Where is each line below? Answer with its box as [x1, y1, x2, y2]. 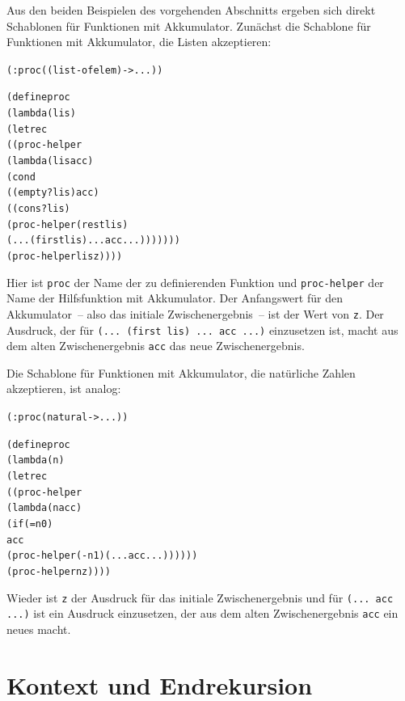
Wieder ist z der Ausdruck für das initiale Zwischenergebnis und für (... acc [6, 589, 394, 606]
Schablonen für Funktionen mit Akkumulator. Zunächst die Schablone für [6, 17, 371, 34]
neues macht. [6, 620, 71, 637]
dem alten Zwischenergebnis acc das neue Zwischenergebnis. [6, 337, 305, 354]
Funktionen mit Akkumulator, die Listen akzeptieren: [6, 33, 272, 50]
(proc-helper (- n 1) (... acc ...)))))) [6, 550, 198, 562]
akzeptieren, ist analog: [6, 380, 121, 397]
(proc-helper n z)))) [6, 565, 111, 577]
